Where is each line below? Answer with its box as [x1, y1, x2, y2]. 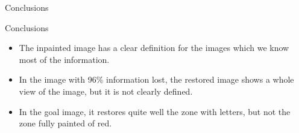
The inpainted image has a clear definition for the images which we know [19, 41, 289, 54]
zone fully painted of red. [19, 117, 112, 129]
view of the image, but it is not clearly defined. [19, 84, 193, 97]
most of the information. [19, 53, 110, 65]
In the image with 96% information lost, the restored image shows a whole [19, 73, 294, 86]
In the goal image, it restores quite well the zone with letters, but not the [19, 105, 291, 117]
